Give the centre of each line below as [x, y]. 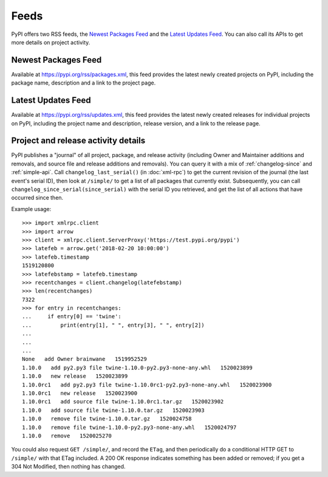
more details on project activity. [51, 42]
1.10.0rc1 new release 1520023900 [80, 393]
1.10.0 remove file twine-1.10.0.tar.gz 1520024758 [107, 419]
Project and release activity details [78, 141]
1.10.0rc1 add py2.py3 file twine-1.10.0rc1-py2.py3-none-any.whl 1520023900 [147, 385]
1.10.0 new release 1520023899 [75, 376]
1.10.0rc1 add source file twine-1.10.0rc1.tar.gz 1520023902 [123, 402]
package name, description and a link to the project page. [84, 83]
